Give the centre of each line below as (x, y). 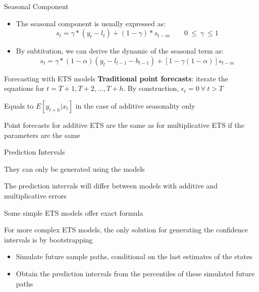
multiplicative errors (35, 195)
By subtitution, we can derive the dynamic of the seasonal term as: (120, 51)
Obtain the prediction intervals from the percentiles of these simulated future (135, 273)
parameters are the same (42, 135)
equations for (24, 88)
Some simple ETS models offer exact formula (74, 212)
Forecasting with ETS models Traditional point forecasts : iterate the (116, 78)
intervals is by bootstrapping (48, 239)
